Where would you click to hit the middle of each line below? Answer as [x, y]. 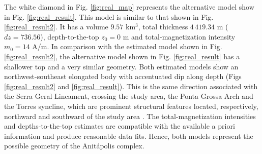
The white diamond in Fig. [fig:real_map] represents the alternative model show [129, 7]
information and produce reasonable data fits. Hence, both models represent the [129, 136]
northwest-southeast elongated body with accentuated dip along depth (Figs [123, 76]
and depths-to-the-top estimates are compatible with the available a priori [120, 126]
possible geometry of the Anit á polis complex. [74, 146]
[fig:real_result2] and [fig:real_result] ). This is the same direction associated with [131, 86]
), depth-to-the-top [70, 36]
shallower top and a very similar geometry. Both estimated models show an [121, 66]
